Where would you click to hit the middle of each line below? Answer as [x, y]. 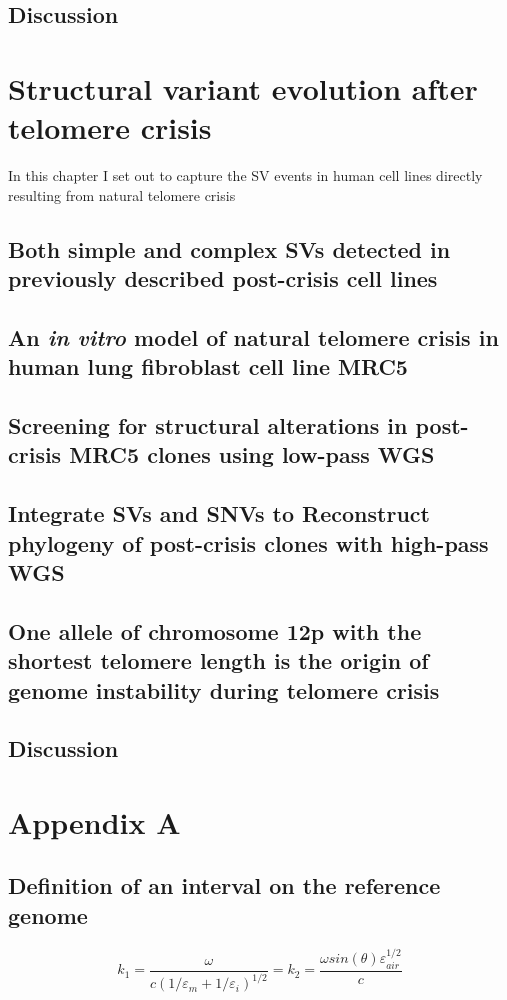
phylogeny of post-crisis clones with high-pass [248, 542]
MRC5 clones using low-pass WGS [252, 454]
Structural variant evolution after [243, 87]
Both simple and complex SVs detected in [229, 248]
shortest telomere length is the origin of [218, 660]
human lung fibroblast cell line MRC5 [208, 366]
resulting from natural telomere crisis [122, 194]
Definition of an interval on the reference [224, 885]
